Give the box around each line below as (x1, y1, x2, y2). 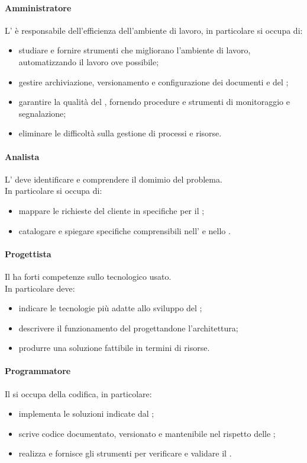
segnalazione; (18, 107, 66, 119)
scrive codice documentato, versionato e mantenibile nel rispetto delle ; (18, 427, 276, 439)
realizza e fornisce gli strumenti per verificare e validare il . (18, 447, 232, 459)
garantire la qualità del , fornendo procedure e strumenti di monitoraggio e (18, 95, 290, 108)
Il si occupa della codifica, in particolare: (5, 387, 152, 400)
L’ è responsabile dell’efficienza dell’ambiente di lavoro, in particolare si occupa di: (5, 24, 303, 36)
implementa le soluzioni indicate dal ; (18, 407, 154, 420)
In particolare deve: (5, 282, 75, 294)
